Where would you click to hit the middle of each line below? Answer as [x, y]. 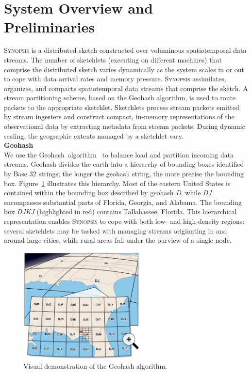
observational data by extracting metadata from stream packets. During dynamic [125, 126]
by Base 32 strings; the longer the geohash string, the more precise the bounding [124, 174]
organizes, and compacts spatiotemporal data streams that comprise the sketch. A [126, 88]
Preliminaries [49, 27]
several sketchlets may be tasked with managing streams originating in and [116, 230]
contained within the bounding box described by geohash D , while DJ [108, 193]
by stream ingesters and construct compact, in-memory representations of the [119, 117]
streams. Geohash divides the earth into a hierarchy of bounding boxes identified [124, 164]
